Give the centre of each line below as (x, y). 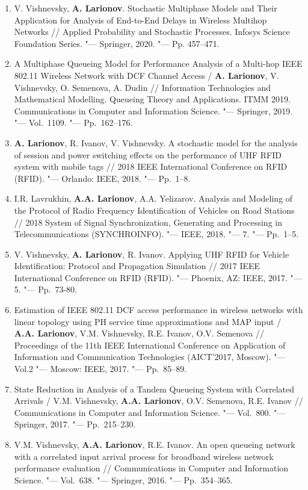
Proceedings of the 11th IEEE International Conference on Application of (150, 345)
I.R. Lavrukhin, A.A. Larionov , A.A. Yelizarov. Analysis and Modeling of (153, 198)
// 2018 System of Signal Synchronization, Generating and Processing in (148, 222)
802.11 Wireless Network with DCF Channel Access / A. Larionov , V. (146, 75)
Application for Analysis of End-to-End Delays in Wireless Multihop (140, 20)
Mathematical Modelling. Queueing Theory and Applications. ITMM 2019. (152, 99)
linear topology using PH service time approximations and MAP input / (148, 321)
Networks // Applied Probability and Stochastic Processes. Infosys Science (152, 32)
